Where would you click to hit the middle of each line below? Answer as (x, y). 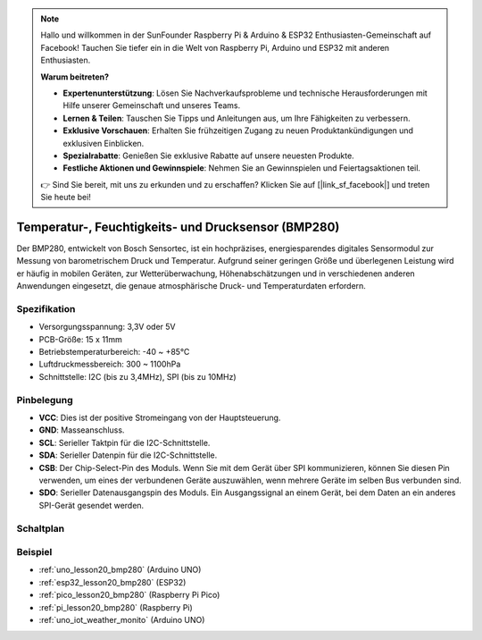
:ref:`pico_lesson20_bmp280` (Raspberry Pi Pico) (129, 595)
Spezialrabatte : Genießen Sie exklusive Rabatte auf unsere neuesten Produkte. (208, 156)
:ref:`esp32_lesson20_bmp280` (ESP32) (112, 582)
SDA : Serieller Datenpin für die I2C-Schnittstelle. (128, 455)
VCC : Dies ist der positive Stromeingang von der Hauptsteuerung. (160, 417)
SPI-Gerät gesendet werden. (91, 505)
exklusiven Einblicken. (104, 143)
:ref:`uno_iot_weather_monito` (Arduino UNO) (122, 620)
